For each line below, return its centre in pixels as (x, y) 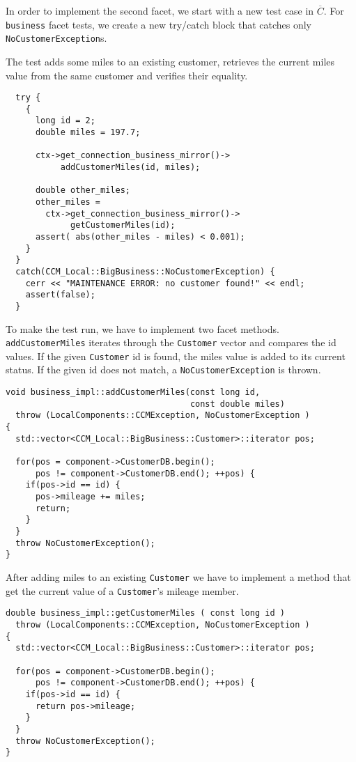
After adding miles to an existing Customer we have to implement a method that (178, 576)
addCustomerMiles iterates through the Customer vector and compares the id (171, 342)
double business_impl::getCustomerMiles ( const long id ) (145, 613)
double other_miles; (83, 190)
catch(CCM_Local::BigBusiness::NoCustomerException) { (145, 271)
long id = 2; (65, 121)
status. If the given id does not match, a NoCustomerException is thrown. (163, 370)
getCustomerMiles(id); (123, 225)
